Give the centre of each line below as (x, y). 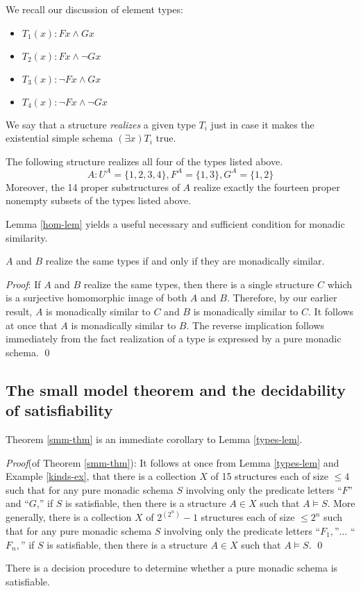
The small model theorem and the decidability (176, 389)
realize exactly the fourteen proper (267, 186)
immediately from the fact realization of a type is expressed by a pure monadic (174, 339)
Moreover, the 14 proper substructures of (93, 186)
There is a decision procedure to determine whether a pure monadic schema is (172, 568)
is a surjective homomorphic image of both (96, 298)
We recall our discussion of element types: (94, 9)
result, (19, 311)
